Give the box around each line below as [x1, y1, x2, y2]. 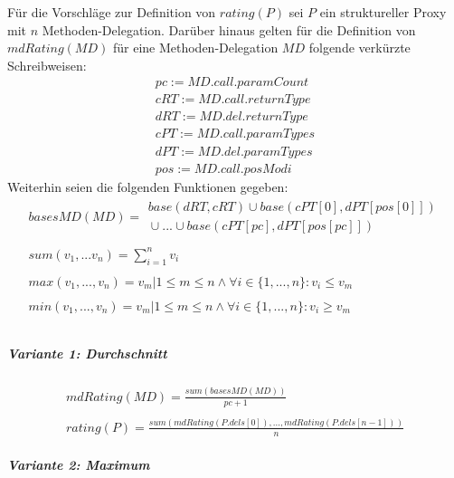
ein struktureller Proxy [319, 3, 447, 21]
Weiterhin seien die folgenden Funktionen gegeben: [7, 177, 288, 196]
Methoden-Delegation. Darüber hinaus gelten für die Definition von [42, 20, 416, 39]
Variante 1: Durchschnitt [7, 344, 167, 363]
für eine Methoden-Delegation [112, 38, 279, 57]
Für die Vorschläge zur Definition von [7, 3, 216, 21]
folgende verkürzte [308, 38, 411, 57]
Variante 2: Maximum [7, 455, 150, 474]
